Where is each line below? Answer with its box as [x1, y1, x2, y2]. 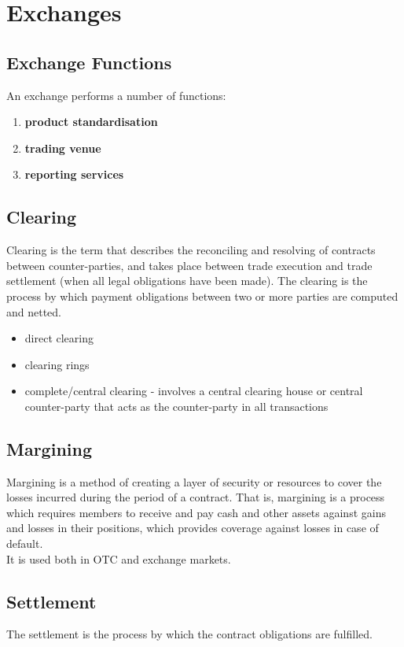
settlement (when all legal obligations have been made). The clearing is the [6, 272, 368, 289]
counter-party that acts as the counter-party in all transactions [24, 397, 329, 414]
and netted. [6, 303, 62, 320]
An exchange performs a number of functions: [6, 87, 226, 103]
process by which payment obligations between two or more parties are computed [6, 287, 398, 304]
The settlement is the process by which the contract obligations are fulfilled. [6, 626, 373, 642]
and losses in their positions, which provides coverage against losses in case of [6, 519, 379, 536]
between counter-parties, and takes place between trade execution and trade [6, 257, 373, 273]
